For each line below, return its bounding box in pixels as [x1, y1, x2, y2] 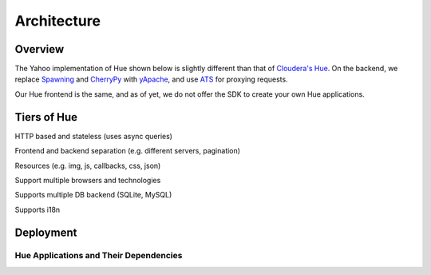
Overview [14, 42, 65, 56]
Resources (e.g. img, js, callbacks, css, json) [14, 161, 161, 170]
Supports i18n [14, 205, 61, 214]
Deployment [14, 225, 77, 239]
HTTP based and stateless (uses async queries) [14, 131, 173, 141]
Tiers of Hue [14, 110, 77, 124]
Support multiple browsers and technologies [14, 175, 161, 185]
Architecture [14, 12, 101, 30]
